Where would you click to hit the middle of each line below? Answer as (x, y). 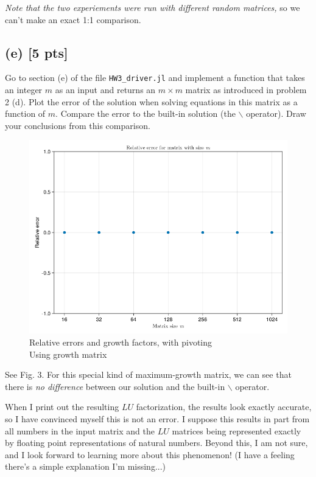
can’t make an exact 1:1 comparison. (73, 19)
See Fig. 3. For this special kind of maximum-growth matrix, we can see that (148, 374)
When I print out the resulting (62, 407)
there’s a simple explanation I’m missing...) (86, 466)
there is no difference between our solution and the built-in (115, 386)
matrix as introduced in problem (246, 90)
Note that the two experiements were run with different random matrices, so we (153, 7)
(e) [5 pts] (37, 52)
